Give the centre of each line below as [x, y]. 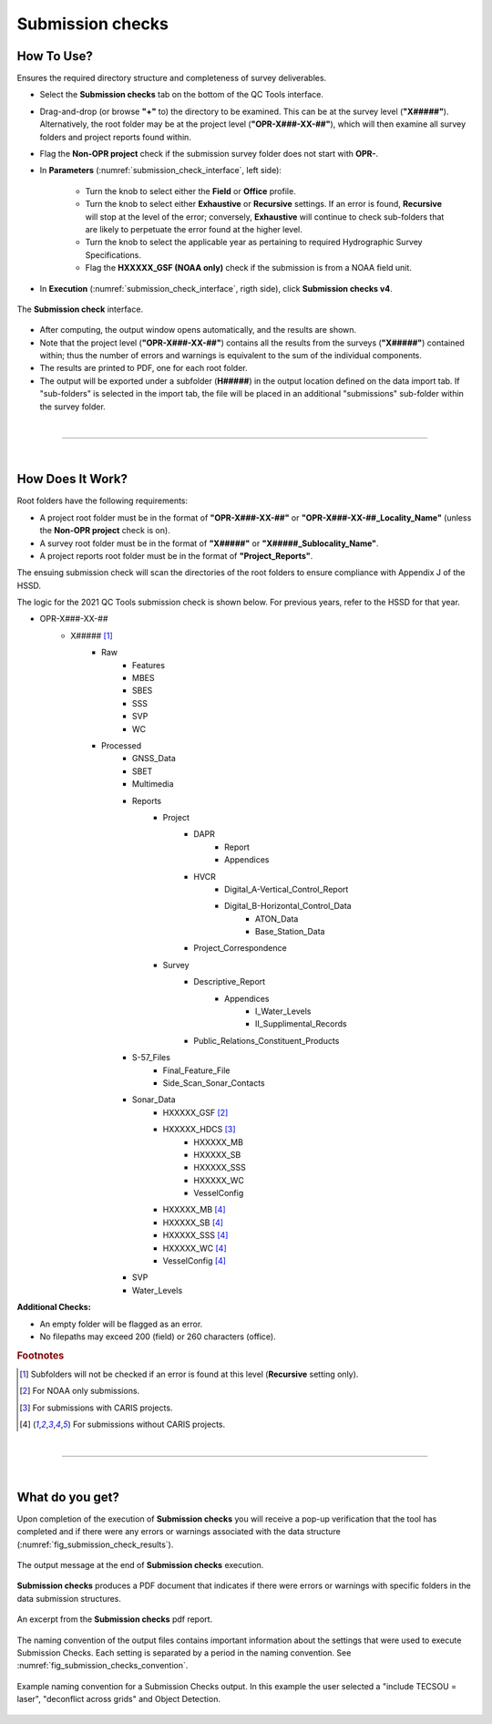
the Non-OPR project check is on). [105, 531]
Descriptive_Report [230, 982]
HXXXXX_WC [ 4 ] [195, 1248]
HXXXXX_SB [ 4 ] [193, 1223]
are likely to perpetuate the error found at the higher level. [194, 229]
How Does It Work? [72, 479]
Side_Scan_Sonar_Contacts [214, 1083]
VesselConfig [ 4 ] [195, 1261]
